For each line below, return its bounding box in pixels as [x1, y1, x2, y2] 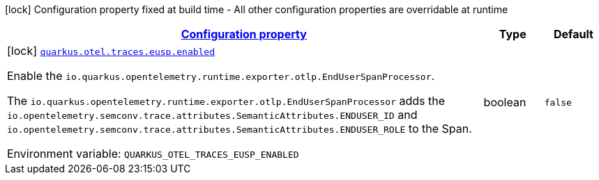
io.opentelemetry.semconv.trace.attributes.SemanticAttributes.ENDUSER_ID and [7, 108, 418, 122]
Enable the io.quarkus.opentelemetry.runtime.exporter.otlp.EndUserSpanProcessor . [7, 69, 435, 83]
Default [553, 27, 593, 41]
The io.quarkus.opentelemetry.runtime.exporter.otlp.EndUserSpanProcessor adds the [7, 94, 446, 108]
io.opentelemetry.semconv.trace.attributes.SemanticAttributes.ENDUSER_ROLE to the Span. [7, 122, 472, 136]
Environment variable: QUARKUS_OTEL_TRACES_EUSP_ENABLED [7, 147, 299, 161]
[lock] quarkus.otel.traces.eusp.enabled [7, 44, 215, 58]
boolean [483, 95, 526, 109]
